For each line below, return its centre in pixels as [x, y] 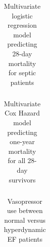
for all [17, 160]
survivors [22, 179]
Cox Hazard [22, 113]
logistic [22, 15]
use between [25, 210]
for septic [22, 73]
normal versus [25, 220]
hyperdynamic [25, 229]
